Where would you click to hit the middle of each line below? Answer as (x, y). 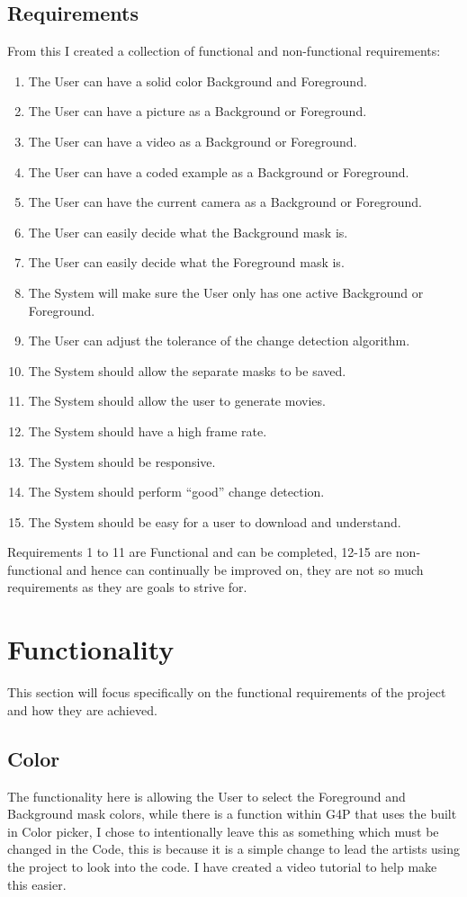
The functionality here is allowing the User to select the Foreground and (207, 796)
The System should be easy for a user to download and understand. (215, 521)
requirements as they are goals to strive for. (127, 587)
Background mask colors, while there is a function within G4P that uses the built (232, 814)
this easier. (37, 884)
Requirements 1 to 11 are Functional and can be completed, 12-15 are (200, 552)
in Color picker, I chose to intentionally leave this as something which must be (223, 831)
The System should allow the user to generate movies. (177, 401)
